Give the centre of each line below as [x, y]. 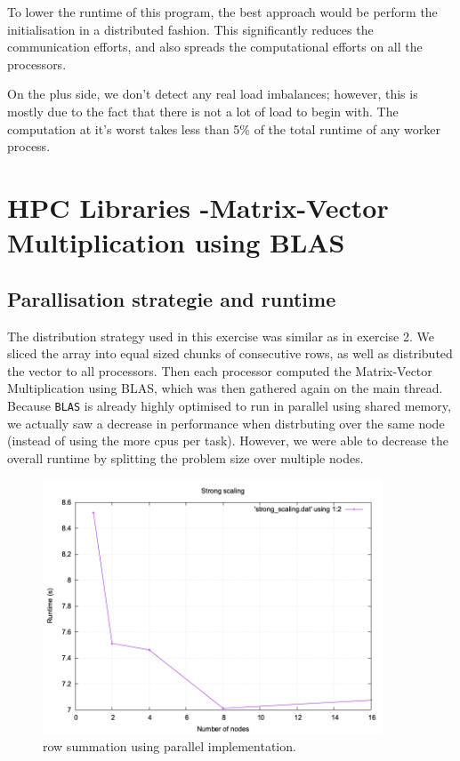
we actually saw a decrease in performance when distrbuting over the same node [226, 423]
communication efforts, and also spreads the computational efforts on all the [215, 47]
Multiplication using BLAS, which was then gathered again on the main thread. [225, 388]
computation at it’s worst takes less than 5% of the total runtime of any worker [224, 128]
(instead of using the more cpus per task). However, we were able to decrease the [228, 441]
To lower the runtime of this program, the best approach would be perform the [222, 12]
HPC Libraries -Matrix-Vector [198, 207]
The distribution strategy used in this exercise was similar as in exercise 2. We [221, 336]
